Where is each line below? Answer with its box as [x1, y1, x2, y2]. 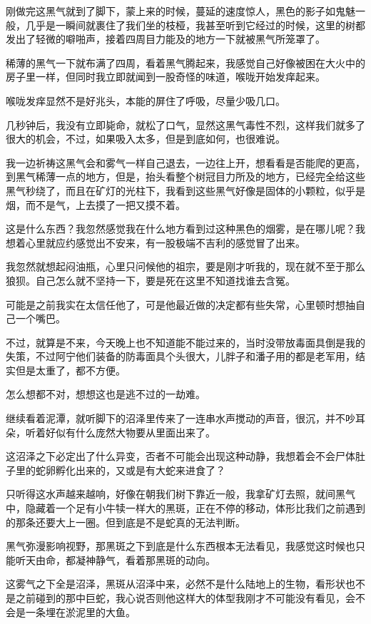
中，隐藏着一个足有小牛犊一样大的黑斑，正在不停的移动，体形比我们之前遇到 [6, 501, 365, 516]
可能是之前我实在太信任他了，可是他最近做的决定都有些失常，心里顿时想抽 [6, 297, 355, 312]
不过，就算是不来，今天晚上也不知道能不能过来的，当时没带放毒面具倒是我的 [6, 334, 365, 349]
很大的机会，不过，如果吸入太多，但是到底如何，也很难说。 [6, 131, 285, 146]
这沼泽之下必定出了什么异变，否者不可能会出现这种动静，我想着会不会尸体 [6, 449, 355, 464]
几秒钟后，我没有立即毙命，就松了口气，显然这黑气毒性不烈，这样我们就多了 [6, 117, 365, 132]
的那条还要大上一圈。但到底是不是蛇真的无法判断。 [6, 514, 245, 529]
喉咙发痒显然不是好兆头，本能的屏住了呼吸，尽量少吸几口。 [6, 93, 285, 108]
